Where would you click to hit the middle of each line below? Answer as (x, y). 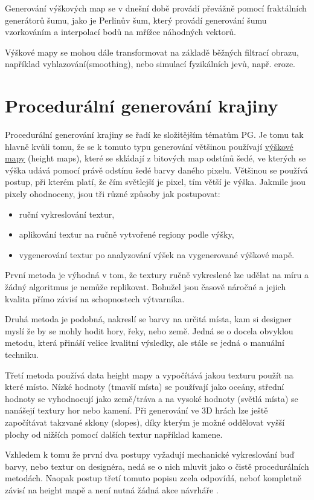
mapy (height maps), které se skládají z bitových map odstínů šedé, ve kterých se (155, 158)
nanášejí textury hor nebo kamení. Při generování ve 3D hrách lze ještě (136, 410)
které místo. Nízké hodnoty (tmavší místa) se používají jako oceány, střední (145, 387)
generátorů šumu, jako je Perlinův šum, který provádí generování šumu (136, 20)
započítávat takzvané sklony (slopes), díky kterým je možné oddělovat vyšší (145, 422)
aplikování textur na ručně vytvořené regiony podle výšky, (127, 234)
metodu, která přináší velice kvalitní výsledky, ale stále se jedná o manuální (145, 343)
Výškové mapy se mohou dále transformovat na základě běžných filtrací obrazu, (152, 52)
